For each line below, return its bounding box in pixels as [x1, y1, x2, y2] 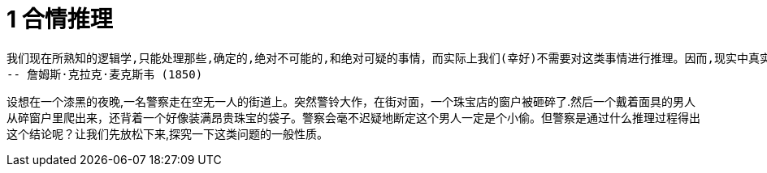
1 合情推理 [6, 6, 113, 33]
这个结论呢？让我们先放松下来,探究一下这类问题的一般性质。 [6, 126, 329, 141]
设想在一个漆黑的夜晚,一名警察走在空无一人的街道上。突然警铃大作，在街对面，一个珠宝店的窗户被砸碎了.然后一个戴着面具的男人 [6, 94, 696, 108]
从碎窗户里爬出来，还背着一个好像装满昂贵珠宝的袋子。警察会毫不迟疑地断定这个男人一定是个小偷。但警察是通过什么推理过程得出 [6, 110, 700, 124]
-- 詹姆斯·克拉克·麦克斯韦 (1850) [6, 67, 203, 81]
